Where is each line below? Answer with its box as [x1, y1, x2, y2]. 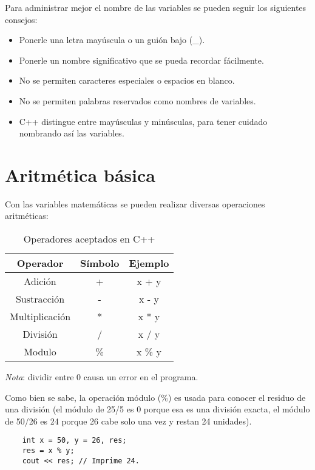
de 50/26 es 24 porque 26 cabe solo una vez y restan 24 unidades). [5, 414, 252, 427]
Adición [24, 274, 56, 289]
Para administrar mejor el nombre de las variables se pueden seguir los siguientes [5, 1, 307, 13]
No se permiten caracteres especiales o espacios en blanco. [19, 74, 235, 87]
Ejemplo [129, 256, 169, 270]
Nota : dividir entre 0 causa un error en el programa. [5, 371, 198, 383]
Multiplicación [10, 309, 71, 324]
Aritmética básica [5, 162, 155, 187]
